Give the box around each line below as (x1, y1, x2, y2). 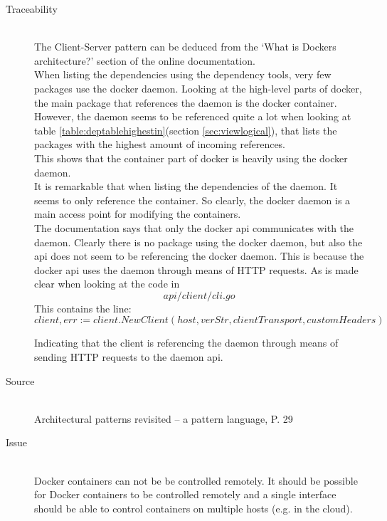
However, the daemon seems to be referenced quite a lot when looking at (34, 109, 351, 124)
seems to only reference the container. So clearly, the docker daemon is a (34, 192, 351, 207)
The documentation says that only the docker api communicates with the (34, 220, 354, 235)
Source (6, 373, 35, 388)
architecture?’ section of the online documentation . (34, 53, 255, 68)
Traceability (6, 1, 58, 16)
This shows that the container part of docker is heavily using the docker (34, 150, 348, 165)
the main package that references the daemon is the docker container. (34, 95, 337, 110)
